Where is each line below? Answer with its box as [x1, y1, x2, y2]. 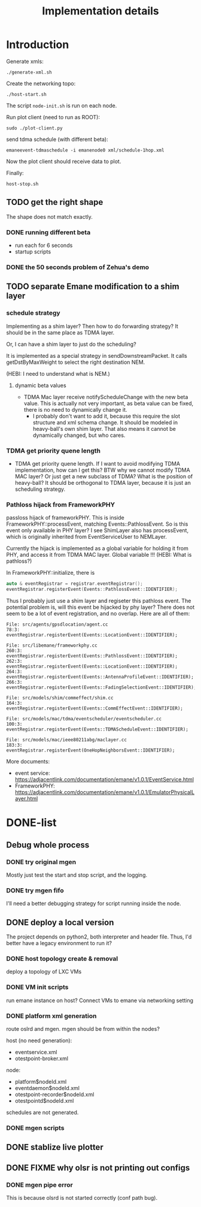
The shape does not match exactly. [6, 213, 93, 220]
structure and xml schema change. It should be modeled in [32, 418, 178, 426]
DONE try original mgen [6, 858, 77, 866]
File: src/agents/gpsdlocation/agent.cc [6, 621, 109, 627]
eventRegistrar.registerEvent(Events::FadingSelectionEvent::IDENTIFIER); [6, 684, 197, 690]
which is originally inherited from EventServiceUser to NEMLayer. [6, 533, 167, 541]
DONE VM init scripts [6, 983, 69, 991]
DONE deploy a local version [6, 917, 114, 927]
